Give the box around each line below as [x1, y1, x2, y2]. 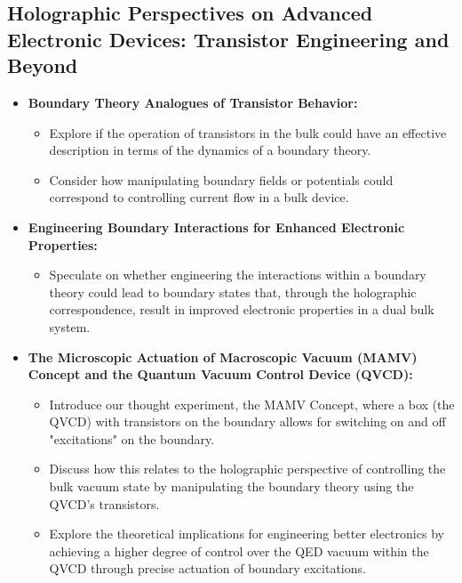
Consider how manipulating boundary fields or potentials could [49, 170, 394, 189]
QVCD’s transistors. [49, 494, 160, 513]
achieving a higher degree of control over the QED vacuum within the [49, 541, 429, 560]
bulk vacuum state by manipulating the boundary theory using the [49, 477, 414, 496]
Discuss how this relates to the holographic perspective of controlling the [49, 459, 446, 478]
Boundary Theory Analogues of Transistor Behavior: [28, 93, 358, 111]
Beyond [7, 52, 78, 79]
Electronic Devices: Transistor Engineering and [7, 25, 450, 53]
